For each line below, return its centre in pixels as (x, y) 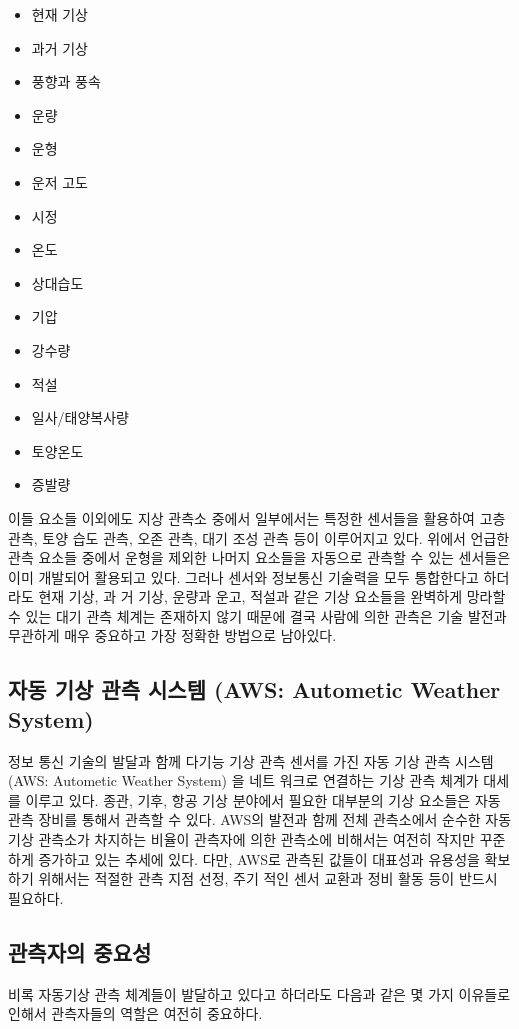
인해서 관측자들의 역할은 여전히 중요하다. (135, 1013)
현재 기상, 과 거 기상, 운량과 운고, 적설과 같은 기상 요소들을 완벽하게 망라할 (272, 596)
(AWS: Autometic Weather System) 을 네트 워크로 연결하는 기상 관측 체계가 (243, 780)
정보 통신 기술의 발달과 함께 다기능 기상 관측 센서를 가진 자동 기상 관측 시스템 (251, 760)
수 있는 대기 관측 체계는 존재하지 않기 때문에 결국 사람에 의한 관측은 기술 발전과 (257, 615)
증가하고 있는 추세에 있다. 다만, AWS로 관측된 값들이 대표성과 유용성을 (259, 858)
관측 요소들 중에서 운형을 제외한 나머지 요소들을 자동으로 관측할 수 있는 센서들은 (259, 557)
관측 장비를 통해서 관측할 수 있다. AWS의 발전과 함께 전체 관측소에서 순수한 (244, 819)
